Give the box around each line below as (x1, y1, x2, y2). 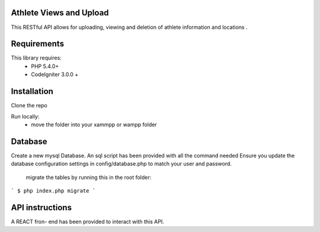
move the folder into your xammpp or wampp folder (31, 121, 157, 128)
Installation (11, 86, 53, 97)
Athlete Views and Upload (11, 8, 109, 18)
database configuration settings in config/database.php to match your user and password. (11, 160, 232, 168)
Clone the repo (11, 102, 47, 109)
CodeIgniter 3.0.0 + (31, 71, 79, 78)
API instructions (11, 202, 72, 213)
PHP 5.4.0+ (31, 63, 59, 70)
